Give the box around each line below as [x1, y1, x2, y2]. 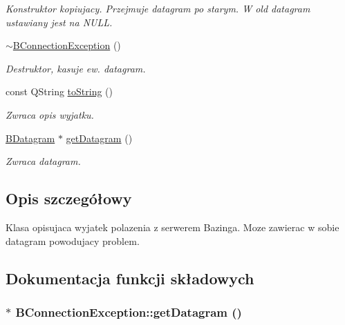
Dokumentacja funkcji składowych [6, 267, 254, 288]
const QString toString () [6, 84, 113, 99]
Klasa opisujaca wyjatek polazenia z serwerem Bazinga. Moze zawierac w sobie [6, 219, 339, 234]
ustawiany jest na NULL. [6, 14, 113, 29]
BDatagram [6, 130, 55, 145]
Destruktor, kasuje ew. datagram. [6, 61, 146, 75]
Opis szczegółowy [6, 188, 132, 209]
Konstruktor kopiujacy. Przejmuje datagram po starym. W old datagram [6, 1, 310, 15]
